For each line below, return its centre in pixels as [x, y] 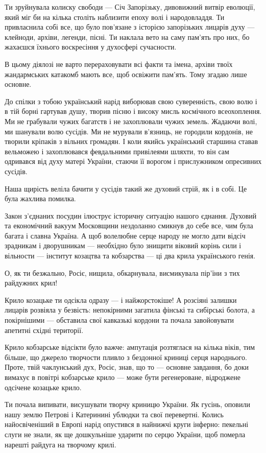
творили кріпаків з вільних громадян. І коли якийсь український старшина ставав [131, 141]
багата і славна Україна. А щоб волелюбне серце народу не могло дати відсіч [125, 235]
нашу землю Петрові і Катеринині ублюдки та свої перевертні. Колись [114, 414]
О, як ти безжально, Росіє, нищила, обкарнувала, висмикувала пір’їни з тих [122, 272]
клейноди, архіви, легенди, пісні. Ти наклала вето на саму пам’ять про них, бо [127, 37]
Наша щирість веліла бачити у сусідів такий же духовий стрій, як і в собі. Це [126, 188]
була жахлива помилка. [40, 198]
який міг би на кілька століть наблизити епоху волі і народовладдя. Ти [115, 17]
